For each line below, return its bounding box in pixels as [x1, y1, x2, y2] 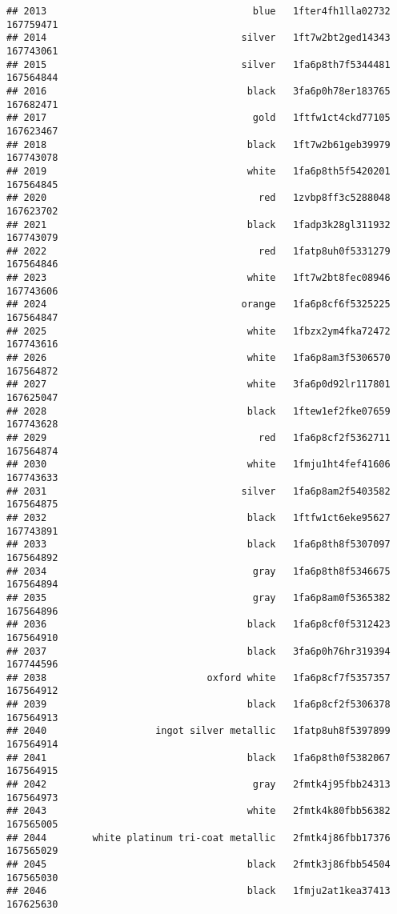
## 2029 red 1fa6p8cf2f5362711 [6, 432, 391, 443]
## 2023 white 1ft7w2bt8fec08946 [6, 272, 391, 284]
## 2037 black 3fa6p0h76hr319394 [6, 645, 391, 657]
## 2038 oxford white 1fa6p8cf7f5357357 [6, 671, 391, 683]
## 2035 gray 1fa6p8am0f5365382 [6, 591, 391, 603]
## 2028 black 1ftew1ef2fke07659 [6, 405, 391, 417]
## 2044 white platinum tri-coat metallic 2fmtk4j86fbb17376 [6, 832, 391, 844]
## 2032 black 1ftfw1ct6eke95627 [6, 511, 391, 523]
